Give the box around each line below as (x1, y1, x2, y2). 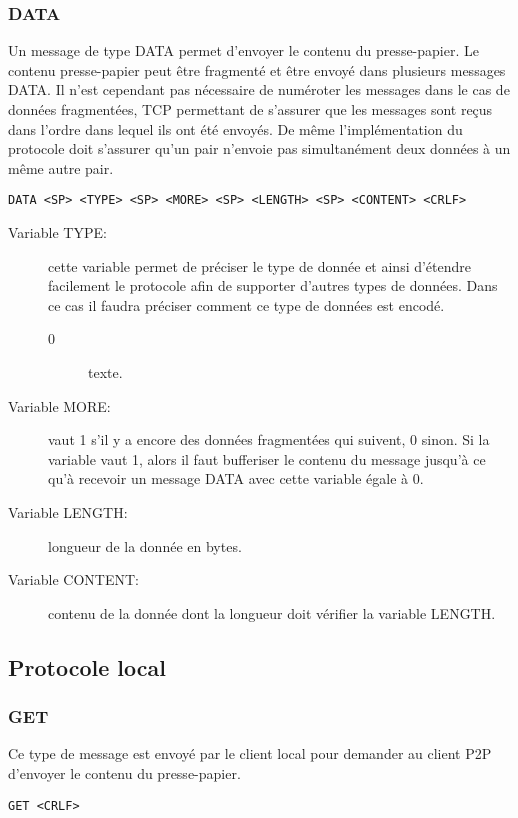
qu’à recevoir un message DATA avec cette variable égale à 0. (48, 468, 424, 489)
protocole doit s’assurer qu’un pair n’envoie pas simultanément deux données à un (8, 138, 511, 159)
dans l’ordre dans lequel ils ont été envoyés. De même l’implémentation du (8, 118, 463, 139)
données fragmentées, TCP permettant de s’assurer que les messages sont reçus (8, 99, 493, 119)
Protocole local (8, 651, 166, 682)
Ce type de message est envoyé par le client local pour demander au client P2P (8, 743, 492, 764)
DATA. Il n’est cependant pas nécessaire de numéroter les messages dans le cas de (8, 79, 510, 100)
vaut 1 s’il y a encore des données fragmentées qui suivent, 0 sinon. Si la (48, 429, 490, 450)
